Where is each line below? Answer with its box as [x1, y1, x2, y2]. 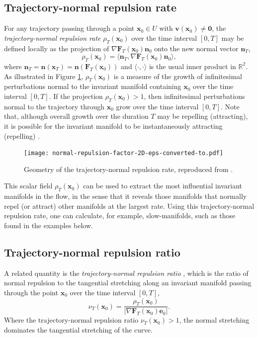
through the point [4, 287, 58, 297]
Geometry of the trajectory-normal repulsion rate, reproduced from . [24, 164, 233, 174]
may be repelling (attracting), [157, 111, 248, 121]
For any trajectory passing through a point [4, 23, 135, 33]
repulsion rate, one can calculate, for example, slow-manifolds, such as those [4, 210, 236, 221]
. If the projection [49, 90, 103, 101]
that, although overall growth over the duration [4, 111, 149, 121]
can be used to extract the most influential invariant [83, 180, 243, 191]
